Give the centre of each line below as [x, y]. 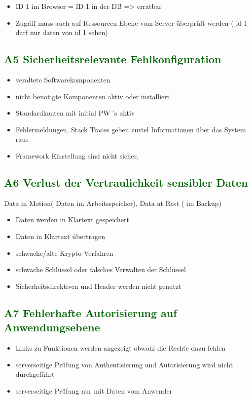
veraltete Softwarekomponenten [63, 79]
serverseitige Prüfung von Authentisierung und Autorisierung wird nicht [124, 364]
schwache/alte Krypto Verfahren [64, 253]
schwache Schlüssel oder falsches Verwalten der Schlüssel [101, 269]
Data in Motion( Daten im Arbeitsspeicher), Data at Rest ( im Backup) [113, 203]
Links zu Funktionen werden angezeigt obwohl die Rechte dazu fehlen [121, 347]
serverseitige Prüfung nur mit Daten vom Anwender [94, 390]
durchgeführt [35, 374]
